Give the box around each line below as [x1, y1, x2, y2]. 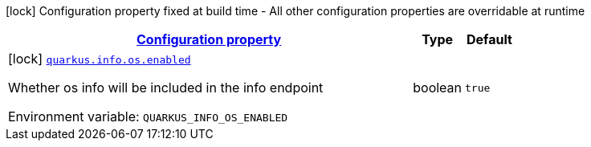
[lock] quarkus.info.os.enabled [8, 51, 191, 67]
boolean [413, 80, 463, 96]
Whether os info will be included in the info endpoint [8, 80, 324, 96]
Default [467, 31, 512, 47]
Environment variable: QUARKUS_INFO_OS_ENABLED [8, 108, 288, 125]
